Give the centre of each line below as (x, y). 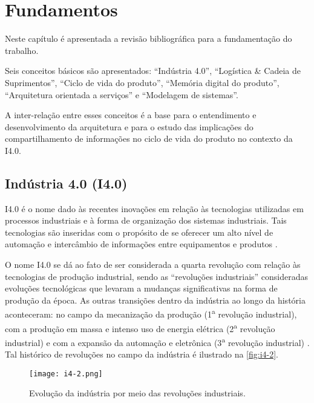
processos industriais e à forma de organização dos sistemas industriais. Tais (146, 220)
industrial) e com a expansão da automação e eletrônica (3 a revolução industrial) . (157, 341)
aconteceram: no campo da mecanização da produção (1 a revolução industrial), (151, 313)
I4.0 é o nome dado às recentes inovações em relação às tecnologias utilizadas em (154, 208)
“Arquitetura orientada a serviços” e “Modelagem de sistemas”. (122, 94)
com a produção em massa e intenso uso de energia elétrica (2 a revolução (140, 327)
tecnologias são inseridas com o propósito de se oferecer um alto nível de (139, 232)
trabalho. (22, 50)
